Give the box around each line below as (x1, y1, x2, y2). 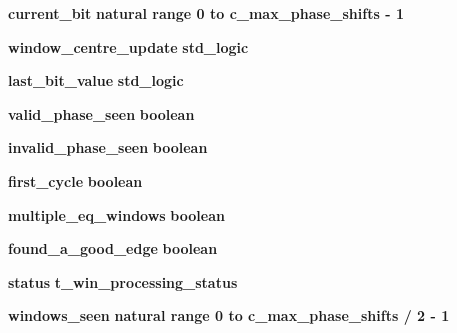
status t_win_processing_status (8, 271, 238, 292)
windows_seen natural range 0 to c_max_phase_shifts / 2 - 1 (8, 305, 450, 326)
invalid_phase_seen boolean (8, 137, 208, 158)
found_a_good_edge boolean (8, 238, 218, 259)
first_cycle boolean (8, 170, 143, 191)
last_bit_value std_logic (8, 70, 184, 91)
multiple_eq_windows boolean (8, 204, 225, 225)
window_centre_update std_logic (8, 36, 249, 57)
